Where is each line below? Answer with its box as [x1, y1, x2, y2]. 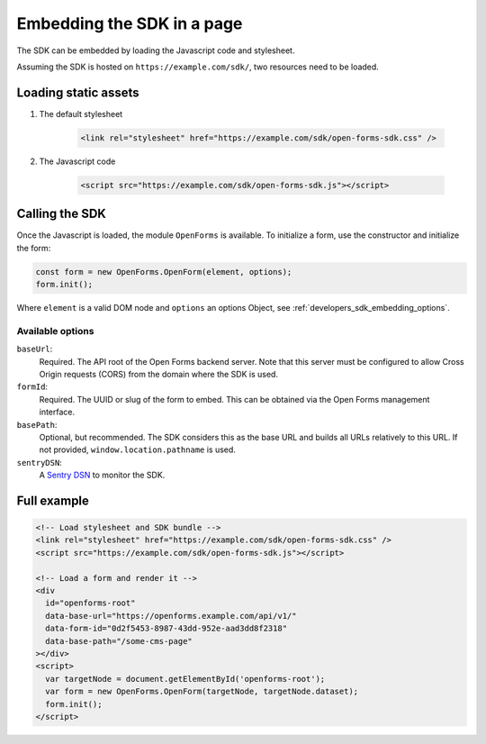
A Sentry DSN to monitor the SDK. [39, 469, 166, 481]
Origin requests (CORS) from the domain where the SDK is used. [39, 368, 279, 379]
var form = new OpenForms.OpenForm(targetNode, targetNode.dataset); [45, 686, 359, 697]
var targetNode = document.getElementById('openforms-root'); [45, 674, 326, 684]
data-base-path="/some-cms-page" [45, 636, 193, 646]
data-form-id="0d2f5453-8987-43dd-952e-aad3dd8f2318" [45, 623, 288, 634]
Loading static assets [16, 85, 139, 100]
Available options [16, 324, 94, 337]
